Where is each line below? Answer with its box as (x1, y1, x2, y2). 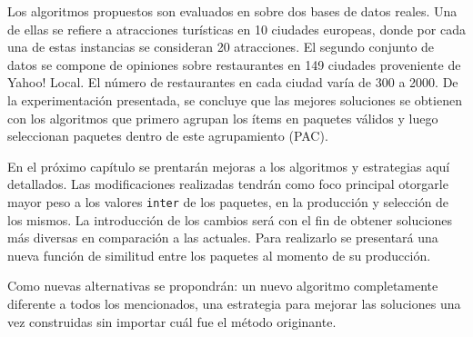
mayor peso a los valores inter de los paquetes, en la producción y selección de (7, 192, 449, 211)
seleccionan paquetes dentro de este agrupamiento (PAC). (7, 126, 328, 145)
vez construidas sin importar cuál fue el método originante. (7, 312, 337, 331)
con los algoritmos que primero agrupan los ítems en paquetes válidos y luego (7, 108, 438, 127)
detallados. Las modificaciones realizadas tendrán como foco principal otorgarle (7, 174, 448, 193)
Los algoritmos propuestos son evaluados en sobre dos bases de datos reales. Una (7, 2, 458, 20)
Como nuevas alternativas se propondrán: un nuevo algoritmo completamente (7, 276, 438, 295)
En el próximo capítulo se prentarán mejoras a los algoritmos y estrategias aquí (7, 156, 450, 175)
